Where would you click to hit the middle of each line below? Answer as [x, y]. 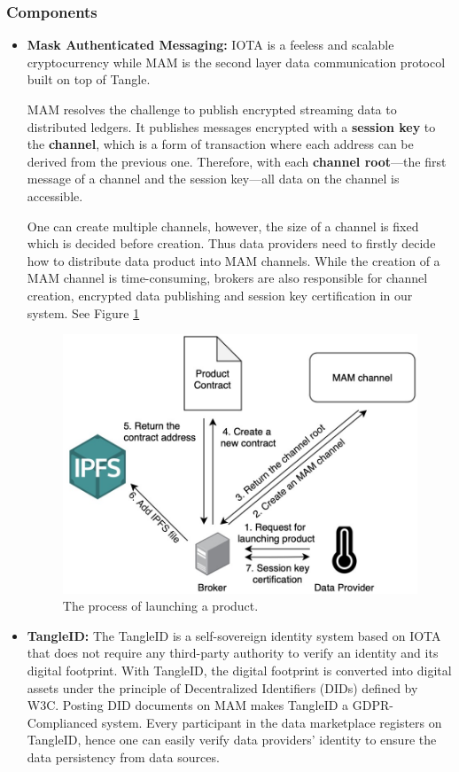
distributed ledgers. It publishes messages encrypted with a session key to [231, 126]
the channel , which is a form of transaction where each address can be [220, 144]
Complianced [62, 722]
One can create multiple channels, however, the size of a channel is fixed [223, 226]
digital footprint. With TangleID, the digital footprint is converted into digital [239, 671]
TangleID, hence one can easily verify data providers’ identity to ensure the [232, 740]
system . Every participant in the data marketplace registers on [272, 722]
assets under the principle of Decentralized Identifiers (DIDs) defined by [222, 687]
